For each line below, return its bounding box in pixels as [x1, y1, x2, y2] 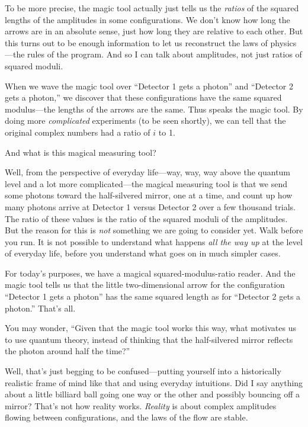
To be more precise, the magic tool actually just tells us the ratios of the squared [5, 2, 299, 14]
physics [270, 36, 297, 49]
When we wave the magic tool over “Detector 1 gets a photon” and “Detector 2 [5, 79, 293, 92]
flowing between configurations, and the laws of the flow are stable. [5, 411, 248, 423]
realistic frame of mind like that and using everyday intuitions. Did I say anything [5, 376, 303, 389]
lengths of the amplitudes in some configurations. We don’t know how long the [5, 13, 290, 25]
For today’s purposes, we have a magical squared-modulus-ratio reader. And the [5, 267, 296, 279]
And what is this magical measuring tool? [5, 146, 156, 158]
